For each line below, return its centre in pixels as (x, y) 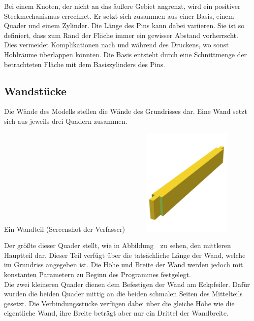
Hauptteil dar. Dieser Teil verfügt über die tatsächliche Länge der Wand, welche (125, 255)
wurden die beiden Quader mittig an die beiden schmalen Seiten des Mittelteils (123, 294)
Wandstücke (35, 90)
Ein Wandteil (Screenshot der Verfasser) (64, 229)
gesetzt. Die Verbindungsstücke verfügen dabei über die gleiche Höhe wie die (119, 303)
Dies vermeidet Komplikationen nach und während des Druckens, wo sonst (116, 45)
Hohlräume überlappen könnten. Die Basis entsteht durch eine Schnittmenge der (126, 54)
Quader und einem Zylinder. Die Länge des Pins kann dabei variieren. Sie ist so (124, 25)
